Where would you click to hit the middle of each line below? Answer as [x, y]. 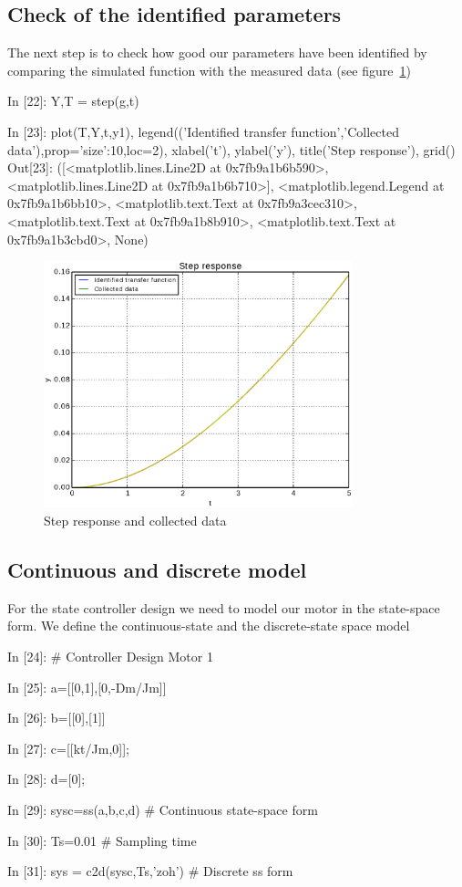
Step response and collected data [135, 521]
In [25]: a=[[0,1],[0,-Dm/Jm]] [87, 687]
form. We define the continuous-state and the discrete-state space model [209, 626]
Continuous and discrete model [157, 569]
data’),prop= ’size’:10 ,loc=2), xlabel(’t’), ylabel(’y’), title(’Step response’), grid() [231, 149]
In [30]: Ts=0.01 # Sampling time [102, 840]
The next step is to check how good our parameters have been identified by [217, 52]
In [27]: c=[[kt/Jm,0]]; [68, 748]
